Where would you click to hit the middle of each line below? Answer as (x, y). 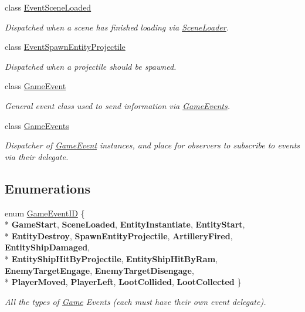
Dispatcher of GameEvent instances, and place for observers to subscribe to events (152, 145)
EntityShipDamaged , (48, 247)
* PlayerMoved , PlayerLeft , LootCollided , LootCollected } (123, 282)
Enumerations (48, 188)
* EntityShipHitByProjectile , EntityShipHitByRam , (111, 258)
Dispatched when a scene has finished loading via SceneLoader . (117, 27)
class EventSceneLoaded (48, 7)
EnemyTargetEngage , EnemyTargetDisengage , (99, 270)
